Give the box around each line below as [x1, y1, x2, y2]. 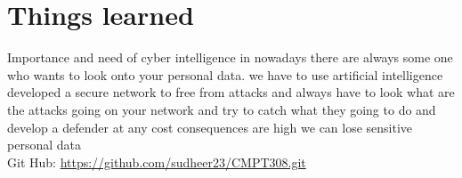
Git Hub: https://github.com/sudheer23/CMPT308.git [7, 152, 306, 171]
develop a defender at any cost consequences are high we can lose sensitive [7, 117, 413, 136]
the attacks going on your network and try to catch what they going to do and [7, 100, 436, 118]
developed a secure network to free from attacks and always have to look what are [7, 83, 455, 101]
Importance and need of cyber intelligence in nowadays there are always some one [7, 48, 453, 67]
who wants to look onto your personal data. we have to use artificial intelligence [7, 65, 443, 84]
